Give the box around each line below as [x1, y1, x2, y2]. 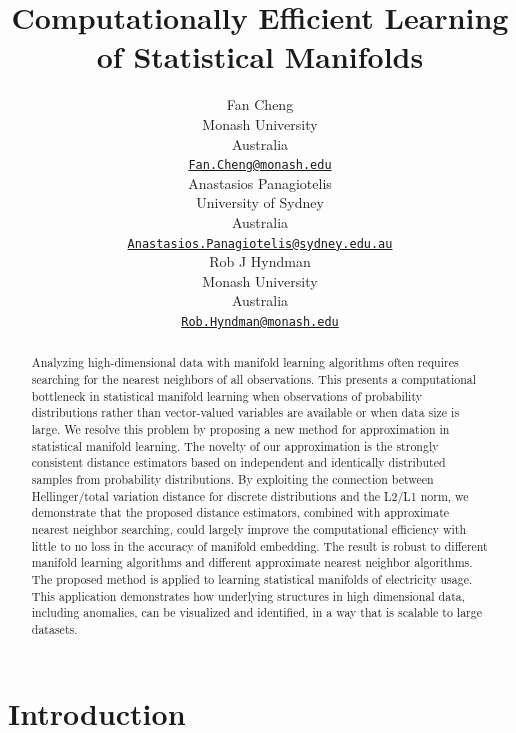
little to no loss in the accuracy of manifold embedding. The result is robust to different [31, 537, 488, 554]
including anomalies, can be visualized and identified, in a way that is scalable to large [31, 604, 482, 621]
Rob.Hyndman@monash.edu [181, 314, 339, 329]
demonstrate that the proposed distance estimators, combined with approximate [31, 504, 450, 521]
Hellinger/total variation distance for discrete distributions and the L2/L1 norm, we [31, 487, 469, 504]
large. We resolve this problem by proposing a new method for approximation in [31, 421, 450, 438]
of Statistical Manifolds [96, 36, 424, 77]
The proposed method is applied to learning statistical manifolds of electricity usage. [31, 570, 473, 587]
